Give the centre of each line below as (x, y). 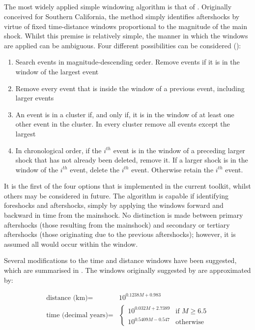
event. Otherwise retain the (172, 169)
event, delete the (95, 169)
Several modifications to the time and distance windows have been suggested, (120, 260)
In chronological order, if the (58, 150)
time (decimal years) (77, 315)
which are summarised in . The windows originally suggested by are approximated (127, 270)
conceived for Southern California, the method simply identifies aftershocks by (122, 16)
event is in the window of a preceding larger (179, 150)
